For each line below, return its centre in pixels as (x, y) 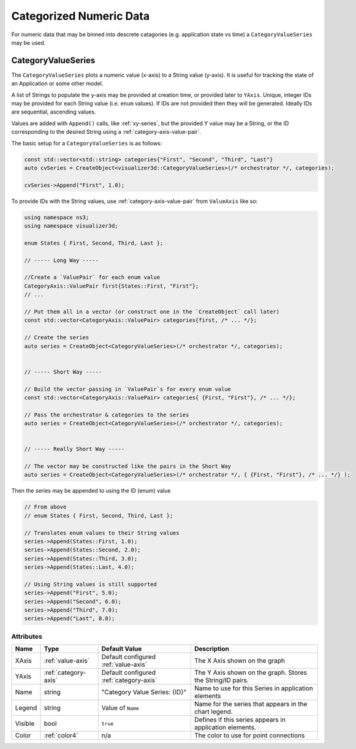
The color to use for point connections (249, 736)
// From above (45, 507)
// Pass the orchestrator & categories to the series (107, 415)
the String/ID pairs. (222, 680)
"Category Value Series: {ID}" (144, 692)
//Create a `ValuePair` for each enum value (92, 277)
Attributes (27, 636)
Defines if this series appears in (240, 720)
